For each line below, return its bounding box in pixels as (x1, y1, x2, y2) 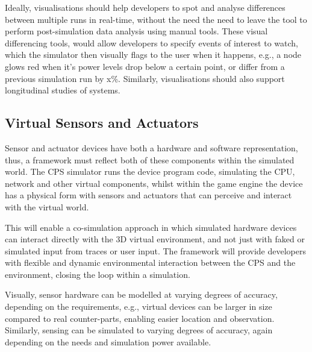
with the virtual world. (5, 200, 89, 213)
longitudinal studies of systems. (5, 84, 120, 96)
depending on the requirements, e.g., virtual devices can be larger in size (5, 300, 272, 313)
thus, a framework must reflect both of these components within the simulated (5, 153, 295, 166)
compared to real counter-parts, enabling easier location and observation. (5, 312, 275, 324)
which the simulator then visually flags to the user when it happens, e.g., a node (5, 48, 302, 61)
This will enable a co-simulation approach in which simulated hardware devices (5, 221, 297, 233)
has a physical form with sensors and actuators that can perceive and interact (5, 189, 292, 201)
